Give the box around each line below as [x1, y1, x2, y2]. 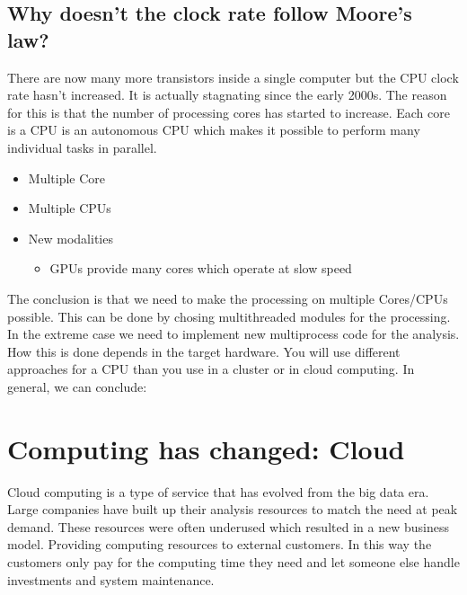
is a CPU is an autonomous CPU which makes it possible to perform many [7, 120, 420, 139]
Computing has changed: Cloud [7, 430, 405, 466]
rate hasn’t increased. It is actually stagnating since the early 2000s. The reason [7, 85, 447, 104]
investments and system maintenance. [7, 570, 215, 589]
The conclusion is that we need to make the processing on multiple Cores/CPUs [7, 289, 448, 307]
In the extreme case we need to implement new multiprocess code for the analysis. [7, 324, 460, 343]
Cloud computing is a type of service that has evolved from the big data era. [7, 482, 429, 501]
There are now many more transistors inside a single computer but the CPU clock [7, 67, 459, 86]
